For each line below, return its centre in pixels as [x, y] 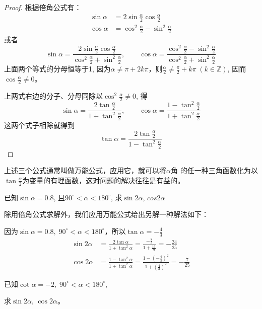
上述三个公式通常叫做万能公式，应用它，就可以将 [85, 170]
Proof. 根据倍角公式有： [43, 7]
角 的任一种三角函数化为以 [214, 170]
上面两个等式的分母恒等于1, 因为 [57, 69]
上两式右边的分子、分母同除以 [53, 96]
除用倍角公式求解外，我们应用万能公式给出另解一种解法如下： [106, 214]
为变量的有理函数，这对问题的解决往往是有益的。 [104, 180]
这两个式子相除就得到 [39, 125]
